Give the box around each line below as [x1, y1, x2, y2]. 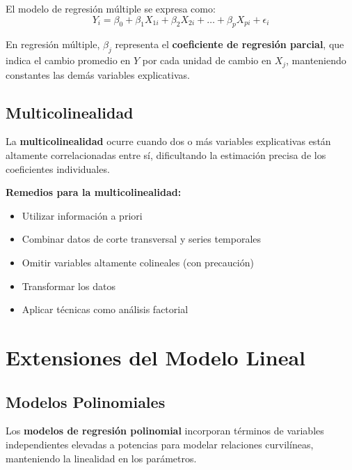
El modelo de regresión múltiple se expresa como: [6, 1, 216, 15]
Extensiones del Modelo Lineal [6, 342, 305, 371]
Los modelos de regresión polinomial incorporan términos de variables [6, 423, 324, 438]
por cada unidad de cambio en [142, 53, 271, 68]
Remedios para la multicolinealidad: [6, 185, 182, 199]
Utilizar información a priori [22, 208, 143, 222]
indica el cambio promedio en [6, 53, 131, 68]
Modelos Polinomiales [6, 391, 166, 412]
